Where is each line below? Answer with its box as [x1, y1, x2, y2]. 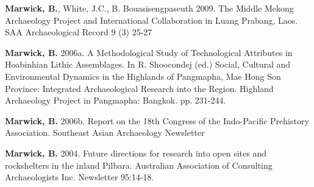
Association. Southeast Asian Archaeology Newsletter [5, 126, 205, 139]
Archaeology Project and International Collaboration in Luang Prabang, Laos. [5, 13, 298, 26]
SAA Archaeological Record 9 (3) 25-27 [5, 26, 152, 38]
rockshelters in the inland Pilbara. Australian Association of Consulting [5, 158, 273, 171]
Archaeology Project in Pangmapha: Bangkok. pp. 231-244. [5, 94, 226, 107]
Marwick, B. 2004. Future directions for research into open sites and [5, 146, 266, 159]
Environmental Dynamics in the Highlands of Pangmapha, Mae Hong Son [5, 69, 281, 82]
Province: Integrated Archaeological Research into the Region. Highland [5, 82, 274, 94]
